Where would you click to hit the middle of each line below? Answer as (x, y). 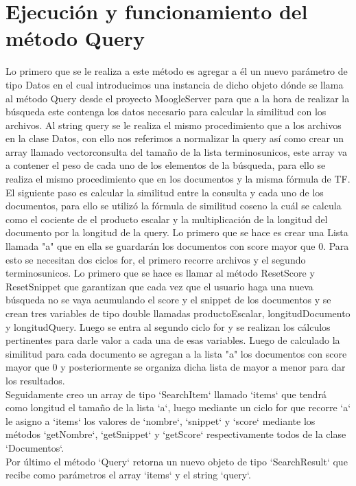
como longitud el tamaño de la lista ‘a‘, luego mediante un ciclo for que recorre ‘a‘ (178, 407)
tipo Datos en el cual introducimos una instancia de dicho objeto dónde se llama (175, 84)
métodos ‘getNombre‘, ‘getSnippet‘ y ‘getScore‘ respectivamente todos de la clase (176, 434)
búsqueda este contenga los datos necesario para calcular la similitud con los (166, 112)
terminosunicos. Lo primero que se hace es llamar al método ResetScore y (160, 273)
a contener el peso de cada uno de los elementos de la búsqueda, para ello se (166, 165)
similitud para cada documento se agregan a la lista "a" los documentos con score (176, 353)
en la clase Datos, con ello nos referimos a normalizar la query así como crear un (175, 138)
